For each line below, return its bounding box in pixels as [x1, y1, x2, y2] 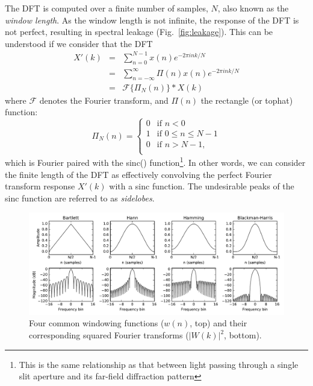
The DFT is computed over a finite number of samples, [5, 2, 208, 14]
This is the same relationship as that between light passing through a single [19, 358, 299, 370]
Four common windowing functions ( [29, 317, 164, 329]
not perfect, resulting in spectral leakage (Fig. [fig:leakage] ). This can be [5, 25, 273, 38]
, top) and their [190, 317, 247, 329]
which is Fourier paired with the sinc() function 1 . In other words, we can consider [5, 154, 306, 169]
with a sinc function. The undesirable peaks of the [109, 180, 294, 192]
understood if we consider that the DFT [5, 37, 153, 49]
